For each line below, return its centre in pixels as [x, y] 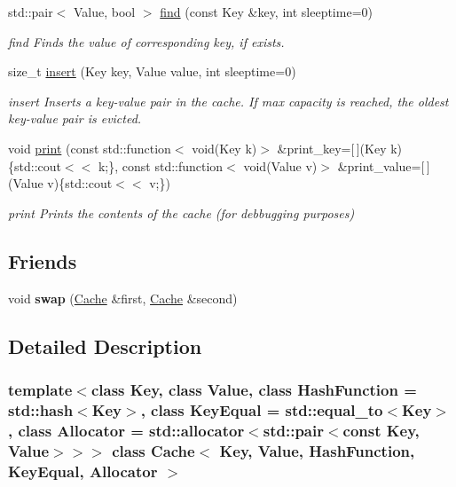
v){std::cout [80, 183]
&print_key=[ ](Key [332, 148]
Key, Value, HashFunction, [317, 450]
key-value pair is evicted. [75, 118]
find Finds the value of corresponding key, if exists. [146, 41]
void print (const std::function [90, 148]
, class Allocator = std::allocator [126, 430]
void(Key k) [224, 148]
